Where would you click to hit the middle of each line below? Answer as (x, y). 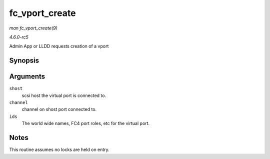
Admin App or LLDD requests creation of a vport (59, 46)
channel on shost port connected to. (59, 109)
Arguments (27, 77)
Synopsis (24, 61)
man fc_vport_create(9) (33, 28)
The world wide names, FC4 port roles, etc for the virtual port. (86, 123)
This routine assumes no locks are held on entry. (59, 149)
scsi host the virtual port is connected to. (64, 95)
